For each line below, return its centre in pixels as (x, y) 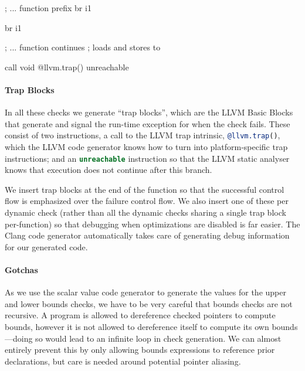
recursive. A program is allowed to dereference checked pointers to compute (140, 315)
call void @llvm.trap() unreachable (67, 67)
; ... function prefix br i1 (48, 8)
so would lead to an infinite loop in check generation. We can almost (158, 338)
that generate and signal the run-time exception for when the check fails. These (148, 123)
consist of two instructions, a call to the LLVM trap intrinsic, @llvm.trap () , (143, 135)
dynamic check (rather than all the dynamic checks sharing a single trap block (145, 212)
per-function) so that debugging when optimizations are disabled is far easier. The (152, 224)
